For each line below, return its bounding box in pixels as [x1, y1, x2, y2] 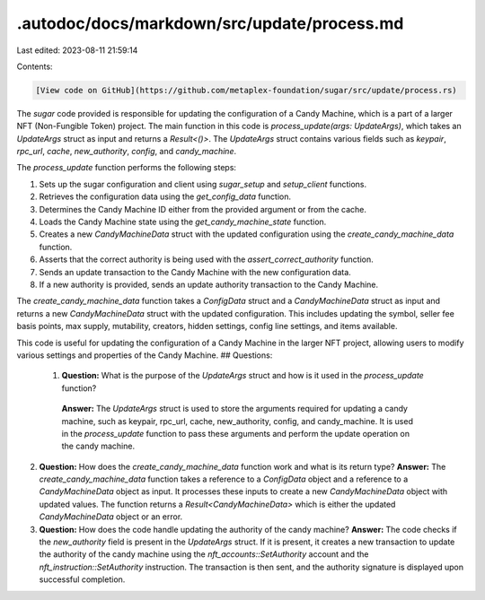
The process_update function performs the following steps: [16, 162, 237, 173]
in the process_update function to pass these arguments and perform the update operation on [61, 428, 410, 439]
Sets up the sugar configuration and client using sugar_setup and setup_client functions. [39, 178, 367, 189]
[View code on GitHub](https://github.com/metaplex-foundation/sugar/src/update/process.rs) [35, 85, 457, 95]
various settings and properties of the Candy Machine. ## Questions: [16, 350, 273, 361]
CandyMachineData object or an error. [39, 511, 183, 522]
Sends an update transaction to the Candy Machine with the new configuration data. [39, 266, 352, 277]
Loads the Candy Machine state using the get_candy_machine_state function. [39, 216, 327, 228]
